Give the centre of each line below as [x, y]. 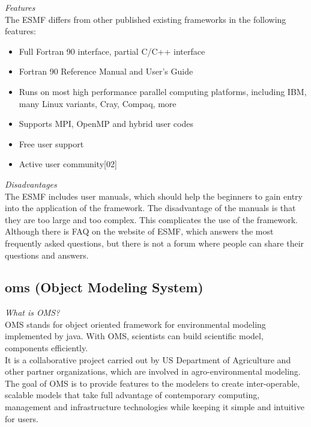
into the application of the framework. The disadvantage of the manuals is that [150, 208]
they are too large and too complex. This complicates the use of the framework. [152, 219]
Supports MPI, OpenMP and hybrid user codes [106, 124]
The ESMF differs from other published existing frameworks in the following [146, 19]
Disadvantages [31, 184]
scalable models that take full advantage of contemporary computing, [132, 395]
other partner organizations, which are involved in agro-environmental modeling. [153, 371]
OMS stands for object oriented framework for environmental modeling [135, 324]
